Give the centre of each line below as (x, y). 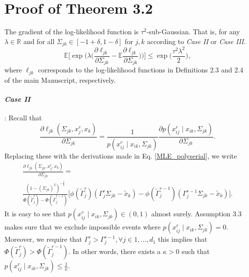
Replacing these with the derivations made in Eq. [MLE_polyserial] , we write (121, 155)
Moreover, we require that (43, 239)
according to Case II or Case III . (196, 41)
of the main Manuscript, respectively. (60, 80)
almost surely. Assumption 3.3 (196, 214)
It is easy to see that (35, 214)
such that (196, 251)
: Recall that (23, 118)
